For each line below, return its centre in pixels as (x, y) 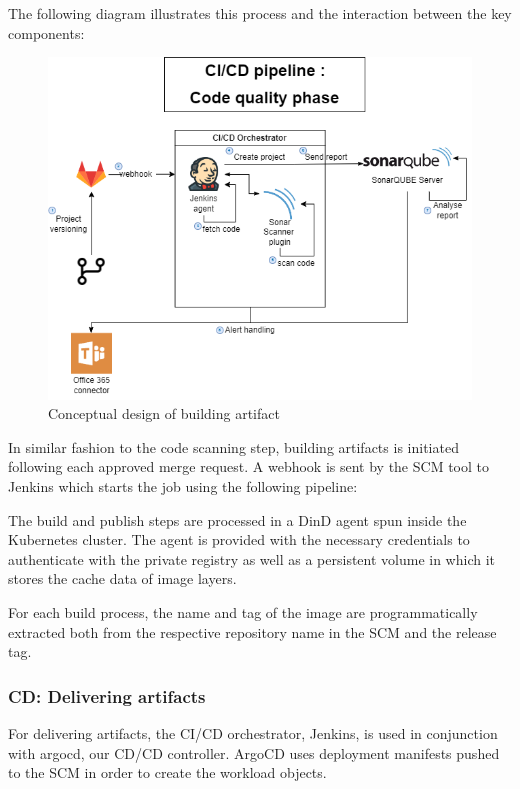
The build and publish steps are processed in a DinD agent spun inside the (237, 519)
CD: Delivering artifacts (107, 695)
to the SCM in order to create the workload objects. (167, 772)
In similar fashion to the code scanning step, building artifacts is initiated (233, 446)
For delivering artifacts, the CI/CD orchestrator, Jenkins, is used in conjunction (253, 732)
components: (46, 32)
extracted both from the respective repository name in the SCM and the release (252, 631)
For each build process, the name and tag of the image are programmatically (243, 611)
